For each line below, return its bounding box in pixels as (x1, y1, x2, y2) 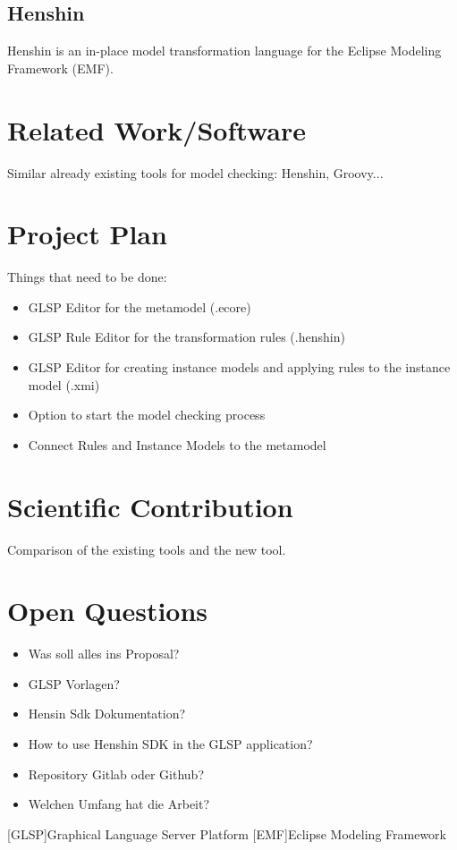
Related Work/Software (7, 111, 306, 148)
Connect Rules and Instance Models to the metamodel (28, 435, 326, 454)
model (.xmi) (28, 375, 100, 394)
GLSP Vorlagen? (28, 674, 120, 693)
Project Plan (7, 216, 167, 252)
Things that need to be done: (7, 268, 167, 286)
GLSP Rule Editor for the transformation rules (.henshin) (28, 327, 345, 346)
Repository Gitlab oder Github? (28, 764, 204, 783)
